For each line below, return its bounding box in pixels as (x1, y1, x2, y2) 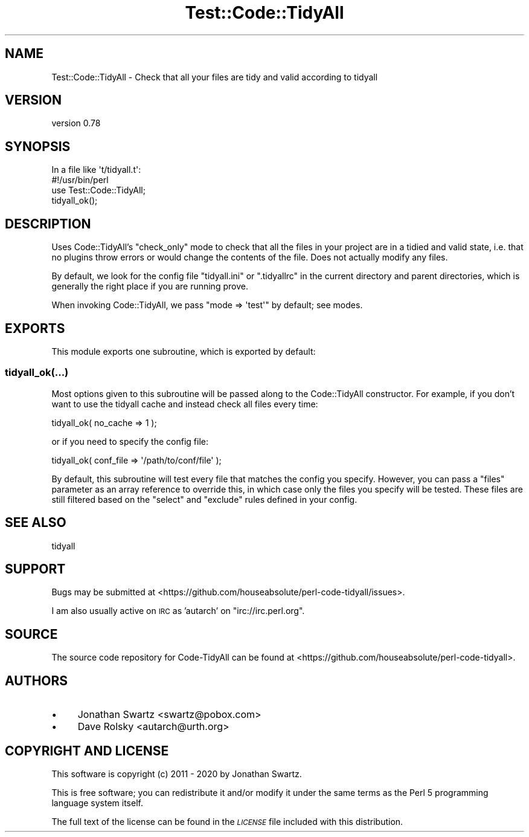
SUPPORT (5, 561, 66, 577)
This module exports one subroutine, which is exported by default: (51, 346, 316, 357)
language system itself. (51, 797, 143, 808)
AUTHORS (5, 673, 68, 688)
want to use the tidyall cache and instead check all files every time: (51, 398, 318, 409)
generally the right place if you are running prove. (51, 281, 248, 292)
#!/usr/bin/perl (51, 175, 109, 186)
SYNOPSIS (5, 138, 71, 154)
